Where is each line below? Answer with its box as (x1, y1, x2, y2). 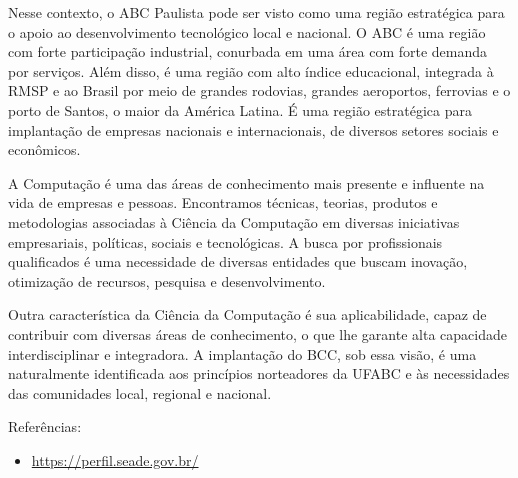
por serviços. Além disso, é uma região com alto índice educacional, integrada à (8, 60, 494, 81)
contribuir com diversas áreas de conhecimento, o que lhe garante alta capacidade (8, 323, 507, 344)
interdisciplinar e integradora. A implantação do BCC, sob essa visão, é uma (8, 343, 477, 364)
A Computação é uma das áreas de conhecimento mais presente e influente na (8, 172, 485, 193)
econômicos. (8, 139, 81, 160)
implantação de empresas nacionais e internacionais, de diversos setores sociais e (8, 119, 499, 140)
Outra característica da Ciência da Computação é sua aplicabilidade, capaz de (8, 304, 487, 325)
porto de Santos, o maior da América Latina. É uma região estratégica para (8, 99, 472, 120)
